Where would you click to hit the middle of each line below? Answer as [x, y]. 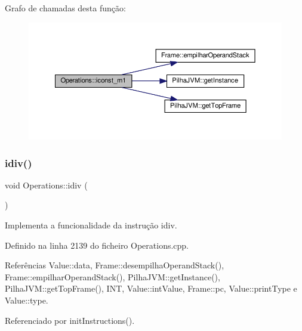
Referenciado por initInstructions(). [70, 320]
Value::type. [27, 300]
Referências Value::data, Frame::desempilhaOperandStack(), [115, 265]
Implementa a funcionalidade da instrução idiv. [91, 225]
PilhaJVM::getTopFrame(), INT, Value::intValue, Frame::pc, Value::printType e [151, 288]
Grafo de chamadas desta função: [65, 8]
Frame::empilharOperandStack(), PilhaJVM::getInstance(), [113, 276]
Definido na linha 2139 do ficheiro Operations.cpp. [97, 245]
